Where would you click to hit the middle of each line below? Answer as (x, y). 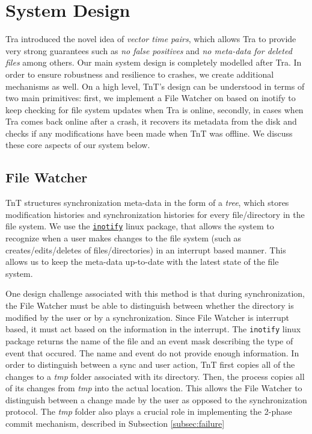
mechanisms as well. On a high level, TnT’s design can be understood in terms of (155, 86)
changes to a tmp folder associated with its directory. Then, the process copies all (155, 376)
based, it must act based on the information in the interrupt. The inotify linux (153, 329)
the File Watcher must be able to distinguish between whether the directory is (150, 305)
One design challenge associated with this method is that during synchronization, (155, 293)
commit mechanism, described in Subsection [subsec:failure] (115, 423)
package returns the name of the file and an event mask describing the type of (149, 340)
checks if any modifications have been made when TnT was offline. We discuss (149, 133)
